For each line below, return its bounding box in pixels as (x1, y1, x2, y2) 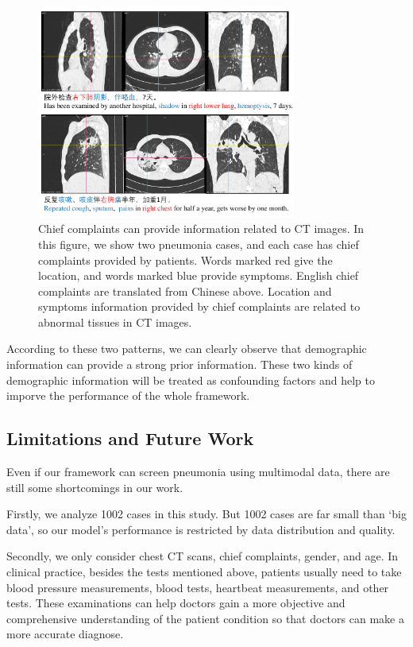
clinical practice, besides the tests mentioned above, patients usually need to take (6, 564, 402, 580)
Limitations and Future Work (6, 426, 254, 451)
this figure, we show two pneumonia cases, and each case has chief (38, 235, 359, 252)
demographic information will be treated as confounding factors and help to (6, 371, 375, 388)
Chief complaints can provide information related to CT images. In (38, 220, 365, 237)
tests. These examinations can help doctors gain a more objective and (6, 595, 345, 611)
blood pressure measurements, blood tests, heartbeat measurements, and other (6, 579, 389, 595)
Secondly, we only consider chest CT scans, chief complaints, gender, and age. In (6, 548, 399, 564)
